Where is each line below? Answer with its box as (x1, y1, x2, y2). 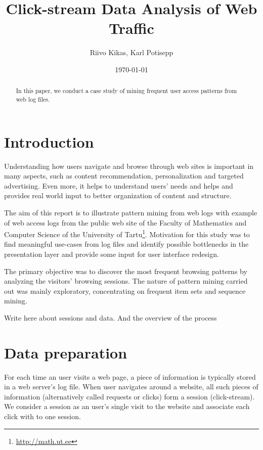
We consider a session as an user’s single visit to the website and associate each (4, 401, 250, 412)
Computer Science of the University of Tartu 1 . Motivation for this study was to (4, 228, 250, 239)
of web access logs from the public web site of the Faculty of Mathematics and (4, 217, 247, 228)
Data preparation (4, 342, 127, 363)
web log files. (16, 95, 50, 103)
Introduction (4, 131, 94, 152)
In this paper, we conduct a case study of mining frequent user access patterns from (16, 86, 237, 95)
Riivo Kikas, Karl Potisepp (90, 47, 173, 58)
